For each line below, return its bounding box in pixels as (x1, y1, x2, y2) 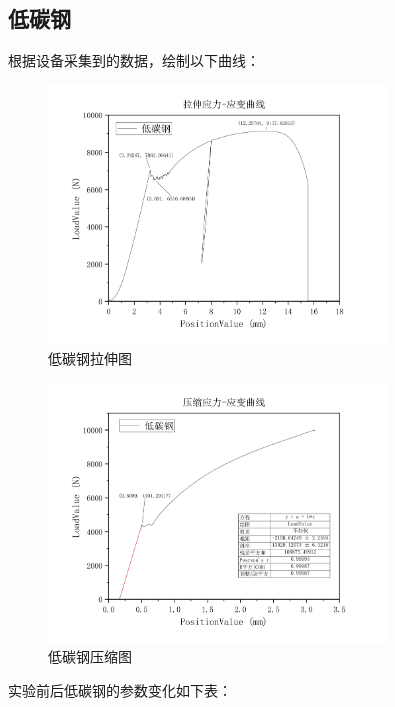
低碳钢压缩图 (48, 646, 132, 667)
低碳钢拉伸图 (48, 348, 132, 369)
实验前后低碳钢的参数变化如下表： (8, 680, 232, 701)
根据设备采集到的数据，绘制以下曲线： (8, 50, 260, 71)
